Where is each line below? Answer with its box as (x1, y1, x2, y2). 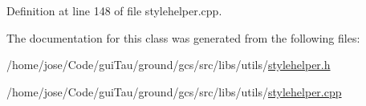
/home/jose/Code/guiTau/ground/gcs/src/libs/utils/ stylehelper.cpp (6, 83, 342, 100)
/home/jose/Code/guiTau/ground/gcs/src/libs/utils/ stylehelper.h (6, 56, 331, 73)
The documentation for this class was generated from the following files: (6, 29, 360, 46)
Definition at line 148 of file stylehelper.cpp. (6, 2, 222, 18)
